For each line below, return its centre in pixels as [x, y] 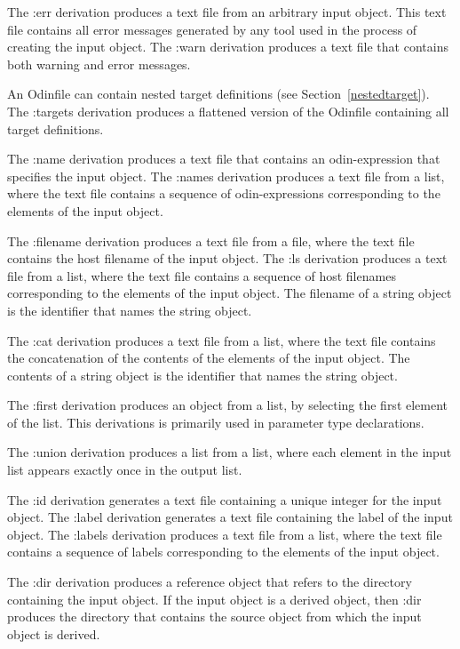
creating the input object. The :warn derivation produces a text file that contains [228, 47]
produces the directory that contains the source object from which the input [214, 617]
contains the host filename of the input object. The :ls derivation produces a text [227, 258]
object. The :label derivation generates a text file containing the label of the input [230, 517]
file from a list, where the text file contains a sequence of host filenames [202, 275]
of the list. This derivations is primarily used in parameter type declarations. [216, 422]
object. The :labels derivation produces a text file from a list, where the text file [225, 534]
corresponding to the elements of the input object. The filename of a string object [230, 293]
